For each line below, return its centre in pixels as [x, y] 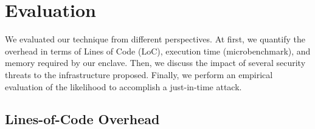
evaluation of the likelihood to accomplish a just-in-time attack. [123, 86]
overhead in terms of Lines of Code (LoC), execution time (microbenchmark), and [158, 51]
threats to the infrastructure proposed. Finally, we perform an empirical [139, 74]
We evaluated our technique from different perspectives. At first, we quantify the [155, 39]
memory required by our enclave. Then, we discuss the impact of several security [155, 63]
